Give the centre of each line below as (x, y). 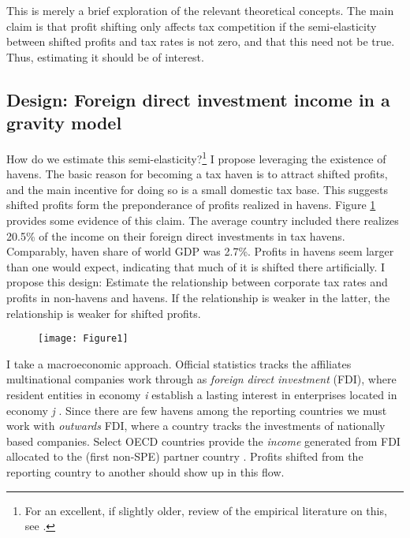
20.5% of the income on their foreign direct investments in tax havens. (176, 235)
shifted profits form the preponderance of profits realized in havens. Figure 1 (191, 205)
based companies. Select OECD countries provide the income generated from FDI (203, 441)
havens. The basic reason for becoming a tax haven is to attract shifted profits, (197, 174)
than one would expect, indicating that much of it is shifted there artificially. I (196, 266)
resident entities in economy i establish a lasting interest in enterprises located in (202, 394)
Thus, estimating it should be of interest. (105, 56)
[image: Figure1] (83, 339)
